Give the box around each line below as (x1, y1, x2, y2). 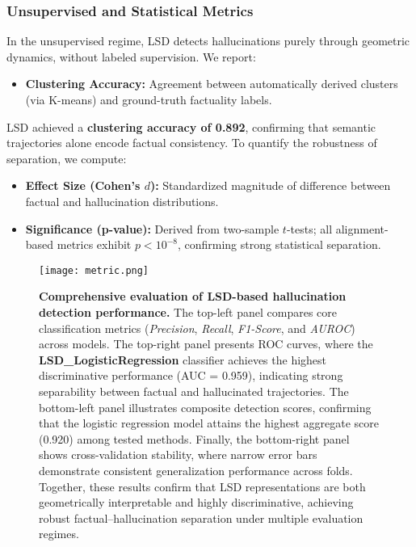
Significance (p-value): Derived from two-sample (25, 220, 279, 237)
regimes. (39, 525, 79, 542)
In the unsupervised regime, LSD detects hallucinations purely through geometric (6, 32, 410, 49)
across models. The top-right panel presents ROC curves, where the (39, 335, 373, 352)
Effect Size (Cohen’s (25, 177, 141, 194)
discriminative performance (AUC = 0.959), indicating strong (39, 367, 343, 384)
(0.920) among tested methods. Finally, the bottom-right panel (39, 430, 350, 447)
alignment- (335, 220, 389, 237)
